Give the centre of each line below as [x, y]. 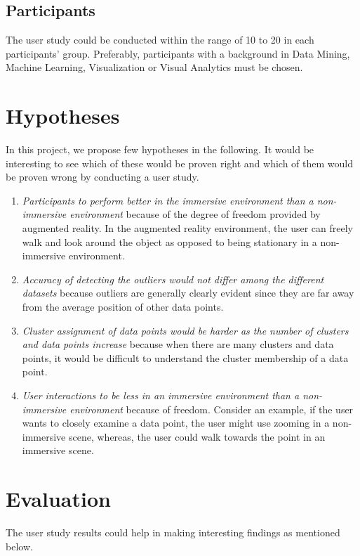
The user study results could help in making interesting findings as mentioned [173, 532]
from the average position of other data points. [123, 307]
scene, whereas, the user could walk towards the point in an [197, 436]
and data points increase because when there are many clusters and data [178, 344]
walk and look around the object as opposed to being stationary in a [169, 241]
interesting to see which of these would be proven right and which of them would [179, 163]
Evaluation [58, 499]
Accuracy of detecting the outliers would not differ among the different [173, 279]
